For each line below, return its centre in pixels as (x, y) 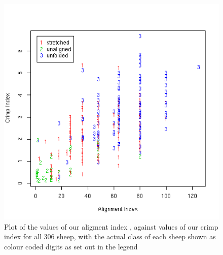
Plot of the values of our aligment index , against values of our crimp (111, 226)
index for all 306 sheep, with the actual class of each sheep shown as (110, 236)
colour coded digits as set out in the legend (71, 246)
